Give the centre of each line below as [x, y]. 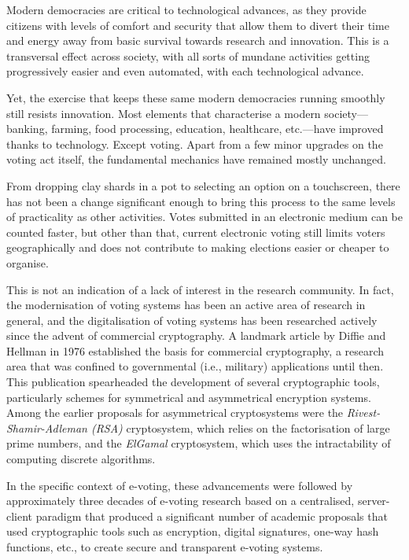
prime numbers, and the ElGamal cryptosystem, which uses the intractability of [199, 443]
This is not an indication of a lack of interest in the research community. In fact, [200, 289]
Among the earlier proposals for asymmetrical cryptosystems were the [175, 413]
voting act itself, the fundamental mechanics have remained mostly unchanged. [196, 159]
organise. [28, 262]
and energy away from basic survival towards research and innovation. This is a [198, 41]
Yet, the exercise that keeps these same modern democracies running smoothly [196, 97]
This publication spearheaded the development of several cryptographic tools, [193, 382]
